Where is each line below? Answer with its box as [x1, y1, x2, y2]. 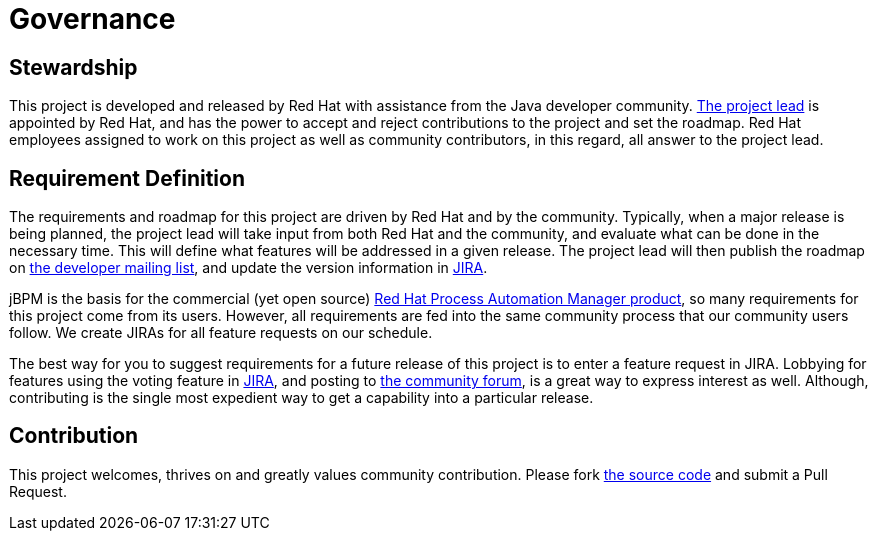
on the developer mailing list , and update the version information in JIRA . [9, 259, 488, 277]
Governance [9, 2, 176, 36]
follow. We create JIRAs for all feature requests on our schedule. [9, 324, 433, 342]
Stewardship [9, 54, 138, 80]
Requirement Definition [9, 165, 246, 191]
